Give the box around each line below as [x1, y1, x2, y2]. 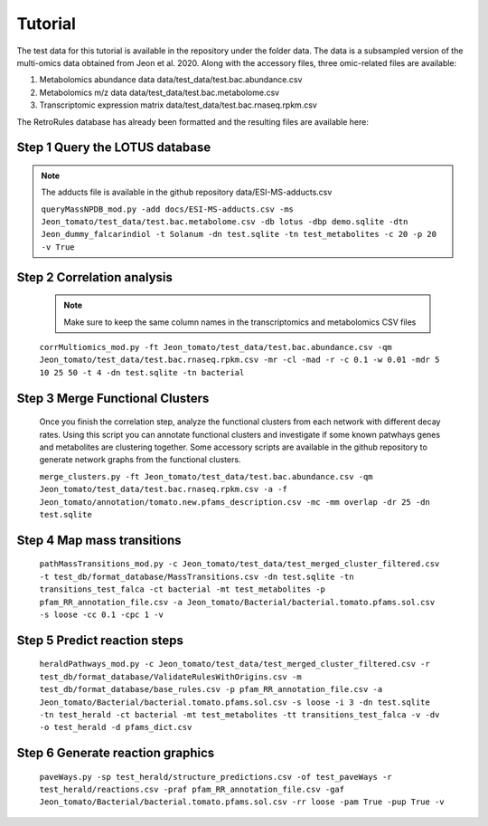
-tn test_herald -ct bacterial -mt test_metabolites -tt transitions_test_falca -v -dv [39, 709, 440, 719]
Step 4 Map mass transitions [16, 532, 182, 547]
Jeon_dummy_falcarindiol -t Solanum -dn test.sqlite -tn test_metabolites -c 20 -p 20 [41, 229, 437, 240]
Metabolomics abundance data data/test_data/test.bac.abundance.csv [39, 74, 303, 85]
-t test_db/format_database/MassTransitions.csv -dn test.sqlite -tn [39, 571, 354, 582]
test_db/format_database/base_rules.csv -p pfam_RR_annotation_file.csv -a [39, 684, 383, 695]
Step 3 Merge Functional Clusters [16, 390, 210, 406]
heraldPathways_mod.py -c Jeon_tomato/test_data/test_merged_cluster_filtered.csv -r [39, 659, 431, 669]
